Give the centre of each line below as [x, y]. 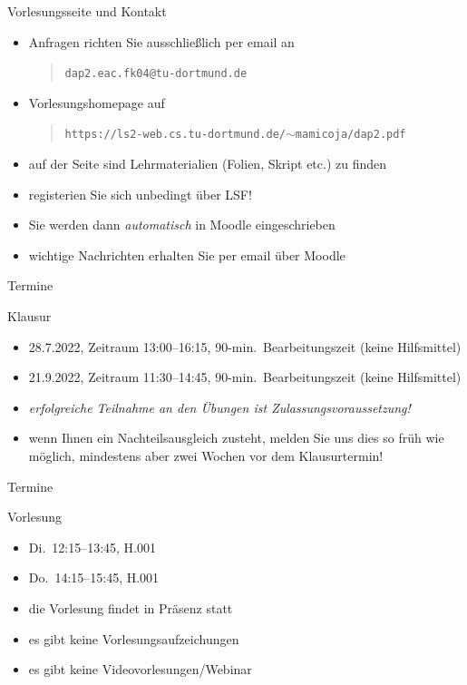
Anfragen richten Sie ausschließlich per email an [161, 41]
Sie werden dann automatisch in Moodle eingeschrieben [182, 225]
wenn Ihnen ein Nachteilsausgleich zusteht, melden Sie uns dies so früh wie [236, 438]
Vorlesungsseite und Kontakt [87, 11]
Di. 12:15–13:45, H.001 [92, 547]
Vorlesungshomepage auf [97, 102]
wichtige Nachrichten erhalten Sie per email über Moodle [187, 254]
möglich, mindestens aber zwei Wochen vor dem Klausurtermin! [206, 456]
